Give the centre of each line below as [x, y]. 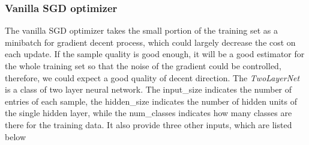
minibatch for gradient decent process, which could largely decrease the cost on [150, 42]
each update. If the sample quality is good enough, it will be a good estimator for [155, 54]
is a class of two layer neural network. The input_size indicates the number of [148, 89]
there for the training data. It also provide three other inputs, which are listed [148, 124]
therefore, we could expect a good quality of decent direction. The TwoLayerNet [152, 77]
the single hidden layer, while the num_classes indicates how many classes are [148, 113]
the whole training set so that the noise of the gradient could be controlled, [143, 66]
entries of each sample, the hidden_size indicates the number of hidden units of [151, 101]
